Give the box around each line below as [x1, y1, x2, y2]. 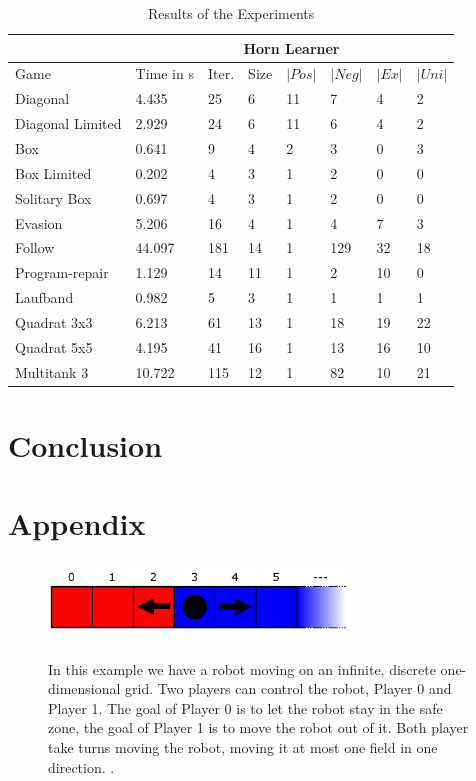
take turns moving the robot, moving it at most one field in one [48, 737, 438, 758]
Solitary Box [15, 187, 92, 208]
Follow [15, 237, 55, 258]
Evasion [15, 212, 63, 233]
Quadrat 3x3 [15, 311, 93, 332]
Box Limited [15, 162, 92, 183]
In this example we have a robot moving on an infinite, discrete [48, 658, 436, 679]
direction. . [48, 756, 115, 777]
